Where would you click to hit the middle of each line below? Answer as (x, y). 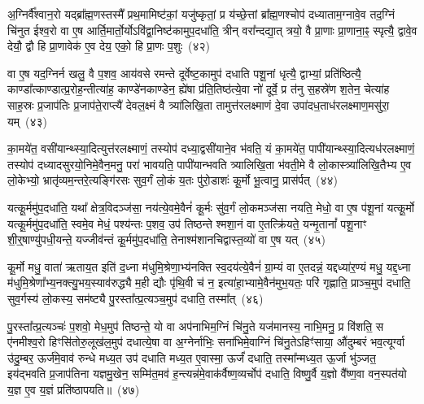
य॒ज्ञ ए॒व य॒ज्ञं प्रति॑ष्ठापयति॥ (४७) (74, 389)
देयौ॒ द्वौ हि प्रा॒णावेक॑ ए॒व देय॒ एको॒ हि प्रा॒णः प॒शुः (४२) (109, 46)
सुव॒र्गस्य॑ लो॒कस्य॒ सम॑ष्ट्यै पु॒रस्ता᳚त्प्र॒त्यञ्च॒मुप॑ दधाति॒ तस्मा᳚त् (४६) (136, 298)
